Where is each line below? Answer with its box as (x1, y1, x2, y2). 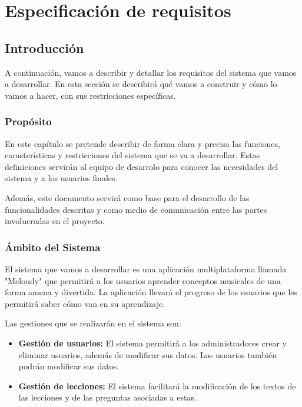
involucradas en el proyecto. (5, 215, 105, 227)
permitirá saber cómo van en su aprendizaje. (5, 297, 165, 309)
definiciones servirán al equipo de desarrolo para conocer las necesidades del (5, 160, 278, 172)
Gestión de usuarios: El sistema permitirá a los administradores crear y (18, 336, 287, 349)
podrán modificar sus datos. (18, 360, 120, 372)
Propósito (5, 114, 52, 129)
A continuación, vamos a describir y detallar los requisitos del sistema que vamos (5, 66, 297, 78)
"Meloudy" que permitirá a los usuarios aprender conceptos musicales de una (5, 274, 281, 286)
